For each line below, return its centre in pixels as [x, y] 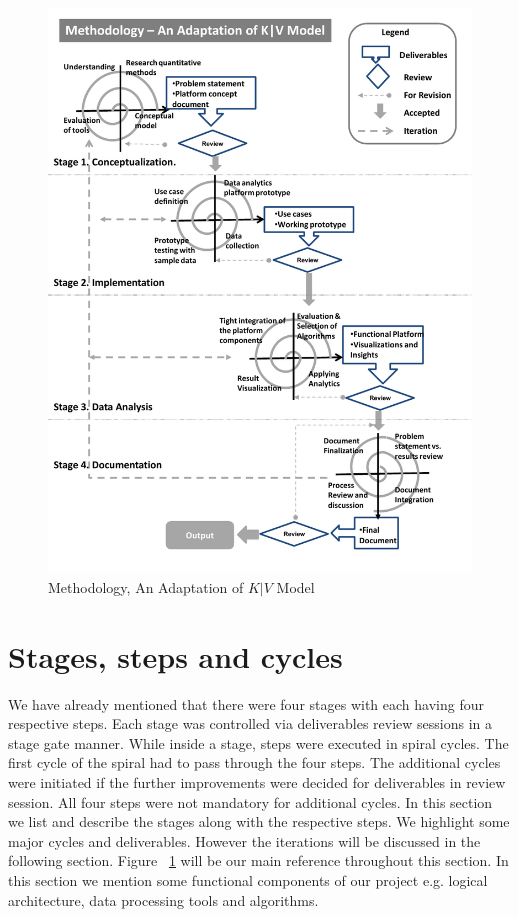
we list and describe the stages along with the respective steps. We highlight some [259, 821]
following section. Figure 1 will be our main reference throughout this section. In [258, 860]
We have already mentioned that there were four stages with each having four [246, 703]
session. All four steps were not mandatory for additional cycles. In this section [250, 801]
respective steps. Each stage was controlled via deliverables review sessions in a [250, 723]
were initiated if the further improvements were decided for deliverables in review [257, 782]
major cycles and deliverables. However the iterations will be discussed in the [244, 840]
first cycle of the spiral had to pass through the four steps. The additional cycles [254, 762]
